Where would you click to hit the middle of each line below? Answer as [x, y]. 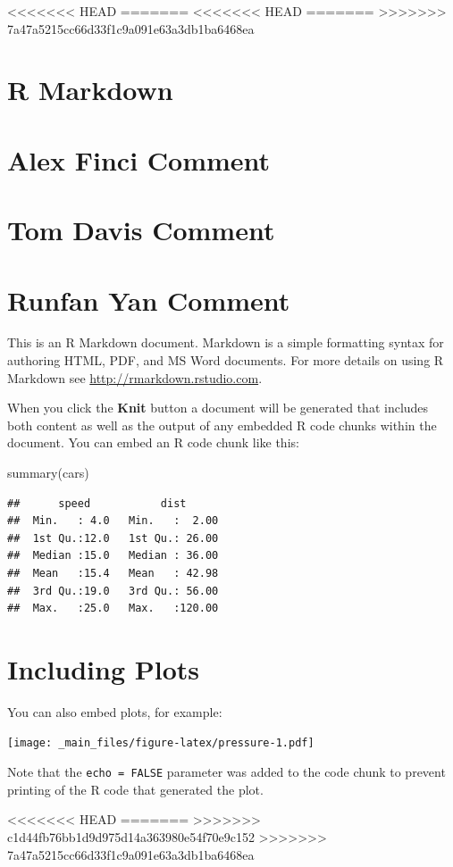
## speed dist [97, 503]
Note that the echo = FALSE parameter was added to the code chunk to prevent [226, 772]
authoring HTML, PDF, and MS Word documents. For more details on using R [226, 360]
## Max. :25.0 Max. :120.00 [113, 609]
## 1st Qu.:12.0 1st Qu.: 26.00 [113, 538]
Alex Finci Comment [139, 159]
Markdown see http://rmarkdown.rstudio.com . [135, 377]
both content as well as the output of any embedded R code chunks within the [222, 425]
